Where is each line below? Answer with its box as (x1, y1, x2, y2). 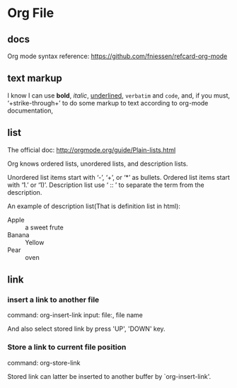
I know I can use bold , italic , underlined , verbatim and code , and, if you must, (7, 91, 231, 100)
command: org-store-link (7, 358, 81, 367)
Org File (7, 5, 54, 21)
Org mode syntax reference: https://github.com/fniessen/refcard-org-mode (7, 52, 228, 60)
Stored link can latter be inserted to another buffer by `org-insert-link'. (7, 372, 212, 380)
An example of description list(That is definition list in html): (7, 202, 180, 210)
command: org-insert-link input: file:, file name (7, 311, 143, 319)
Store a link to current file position (7, 342, 127, 352)
